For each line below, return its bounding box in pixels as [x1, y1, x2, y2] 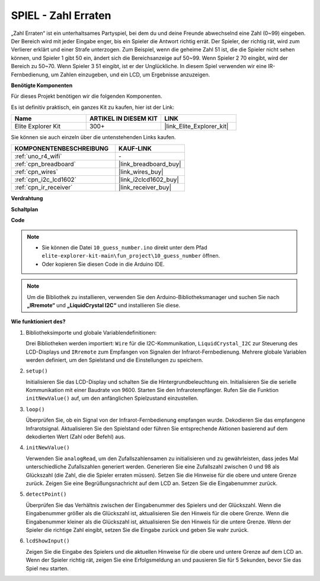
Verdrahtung [11, 195, 43, 202]
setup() [25, 368, 49, 374]
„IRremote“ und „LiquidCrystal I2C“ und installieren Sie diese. [27, 301, 181, 309]
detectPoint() [25, 491, 67, 497]
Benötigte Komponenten [11, 82, 73, 89]
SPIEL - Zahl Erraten [11, 9, 112, 22]
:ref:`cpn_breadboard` [14, 160, 76, 168]
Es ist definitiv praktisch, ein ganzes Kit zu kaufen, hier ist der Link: [11, 104, 175, 111]
